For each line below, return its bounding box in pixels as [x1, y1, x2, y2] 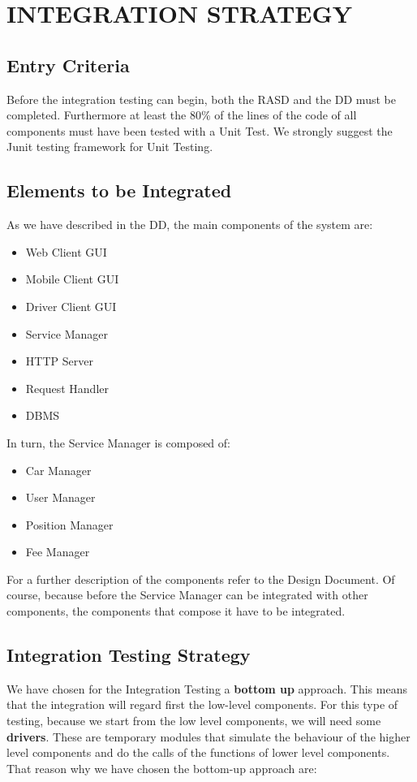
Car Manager [25, 461, 92, 478]
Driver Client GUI [25, 297, 117, 314]
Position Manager [25, 516, 114, 533]
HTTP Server [25, 352, 93, 369]
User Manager [25, 489, 96, 506]
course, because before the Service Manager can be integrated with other [6, 586, 368, 603]
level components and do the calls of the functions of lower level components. [6, 744, 390, 761]
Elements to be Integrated [6, 178, 232, 203]
